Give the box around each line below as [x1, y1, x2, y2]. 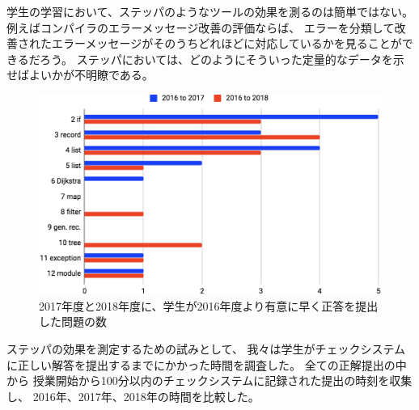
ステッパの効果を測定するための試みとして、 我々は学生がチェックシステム [6, 340, 406, 357]
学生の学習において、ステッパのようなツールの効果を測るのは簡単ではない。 [6, 3, 413, 19]
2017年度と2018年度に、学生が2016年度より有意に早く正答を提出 [39, 297, 379, 314]
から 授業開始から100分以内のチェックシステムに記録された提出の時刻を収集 [6, 372, 413, 389]
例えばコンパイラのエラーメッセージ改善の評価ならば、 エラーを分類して [6, 19, 395, 36]
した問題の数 [39, 313, 107, 330]
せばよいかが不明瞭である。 [6, 66, 154, 83]
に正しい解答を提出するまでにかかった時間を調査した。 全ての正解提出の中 [6, 356, 407, 373]
